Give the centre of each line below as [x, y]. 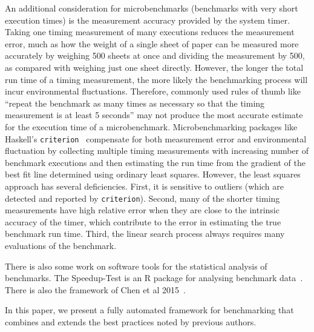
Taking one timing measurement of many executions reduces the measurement [150, 32]
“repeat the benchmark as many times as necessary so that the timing [135, 103]
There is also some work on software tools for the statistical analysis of [136, 266]
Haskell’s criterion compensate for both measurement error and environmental [156, 138]
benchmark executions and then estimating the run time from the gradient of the [155, 162]
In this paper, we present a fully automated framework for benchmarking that [149, 310]
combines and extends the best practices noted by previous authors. [131, 321]
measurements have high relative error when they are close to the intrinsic [142, 210]
